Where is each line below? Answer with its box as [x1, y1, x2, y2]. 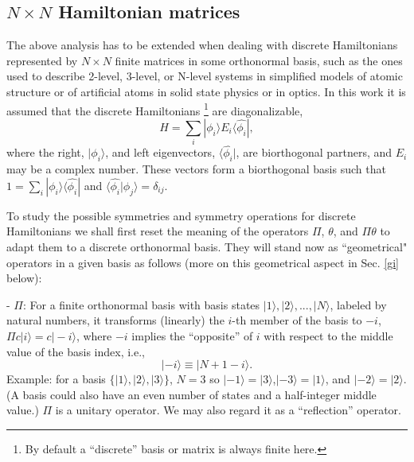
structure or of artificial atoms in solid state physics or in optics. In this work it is [6, 83, 406, 99]
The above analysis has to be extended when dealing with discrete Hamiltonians [6, 37, 398, 53]
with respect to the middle [264, 327, 393, 344]
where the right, [6, 144, 84, 161]
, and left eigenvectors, [105, 144, 216, 161]
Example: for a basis [6, 371, 106, 387]
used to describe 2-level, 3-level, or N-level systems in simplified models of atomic [6, 68, 403, 84]
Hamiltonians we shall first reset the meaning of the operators [6, 223, 309, 239]
